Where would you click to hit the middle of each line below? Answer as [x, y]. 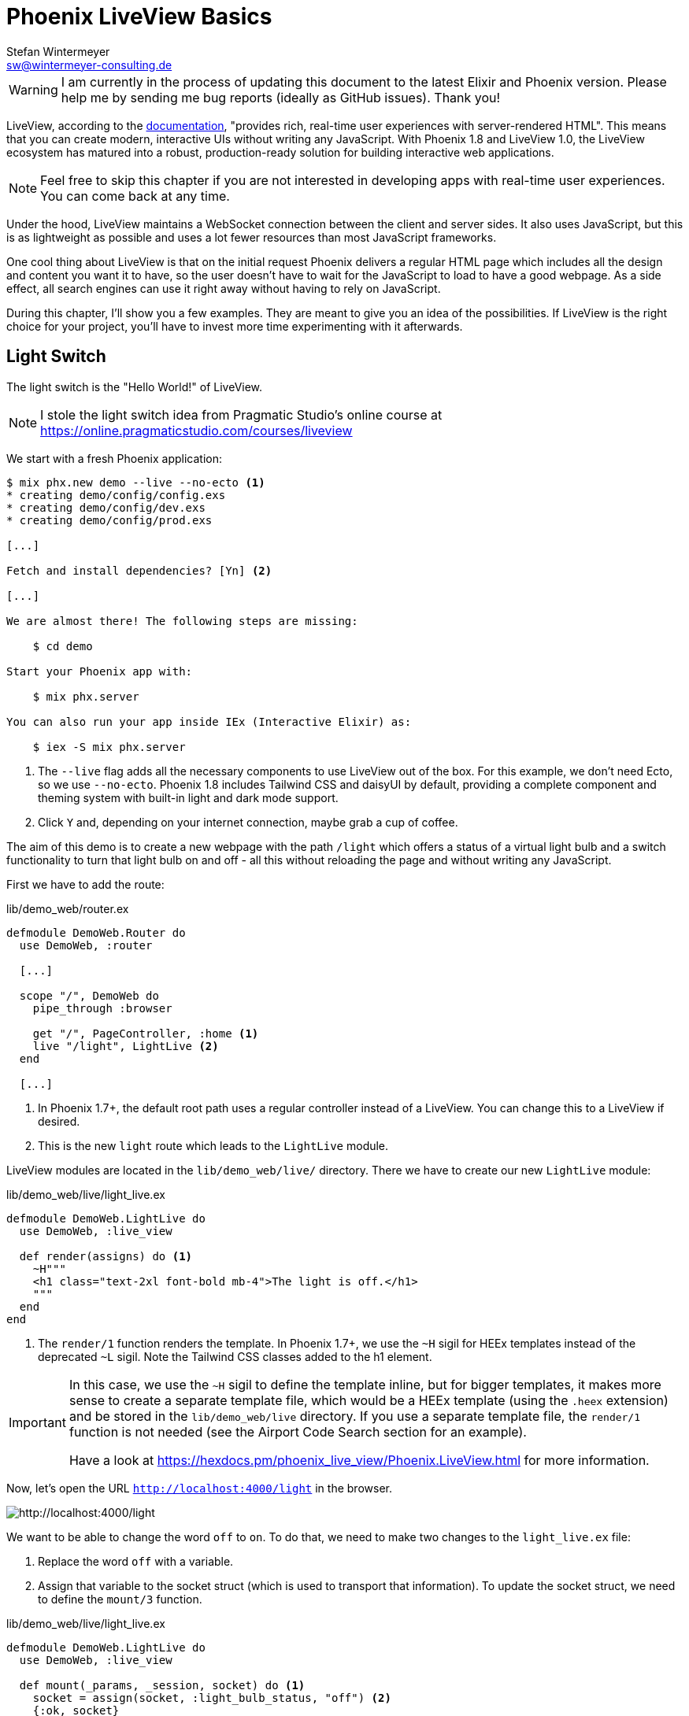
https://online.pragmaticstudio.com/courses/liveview [196, 430]
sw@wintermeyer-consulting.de [89, 65]
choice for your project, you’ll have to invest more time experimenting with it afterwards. [235, 326]
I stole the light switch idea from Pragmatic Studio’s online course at [241, 414]
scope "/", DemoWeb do [89, 995]
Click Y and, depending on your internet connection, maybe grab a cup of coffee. [248, 822]
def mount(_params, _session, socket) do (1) [162, 1685]
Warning [33, 89]
